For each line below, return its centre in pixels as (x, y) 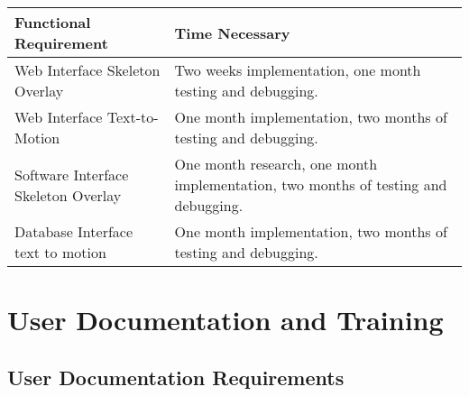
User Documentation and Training (225, 320)
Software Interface (72, 174)
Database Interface (74, 231)
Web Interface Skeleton (87, 70)
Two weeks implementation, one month (298, 70)
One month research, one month (276, 164)
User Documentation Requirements (176, 377)
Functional (53, 22)
